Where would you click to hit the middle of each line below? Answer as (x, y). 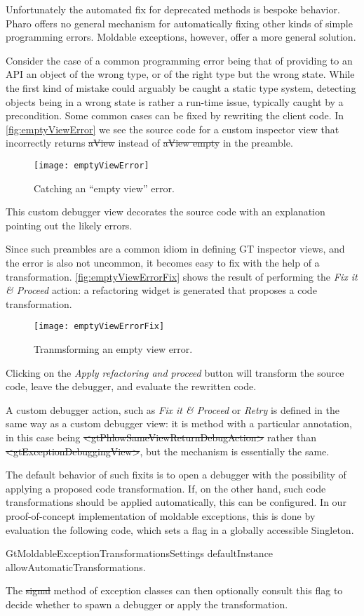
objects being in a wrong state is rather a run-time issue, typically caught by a (175, 101)
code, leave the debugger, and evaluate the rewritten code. (131, 386)
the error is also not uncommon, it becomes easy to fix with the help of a (163, 262)
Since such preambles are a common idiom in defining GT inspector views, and (175, 249)
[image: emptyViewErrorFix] (99, 327)
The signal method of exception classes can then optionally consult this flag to (174, 590)
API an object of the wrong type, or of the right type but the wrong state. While (180, 74)
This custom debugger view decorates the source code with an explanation (166, 212)
